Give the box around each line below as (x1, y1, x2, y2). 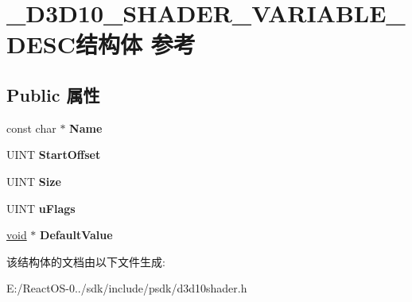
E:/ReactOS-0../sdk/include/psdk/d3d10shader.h (6, 280, 247, 296)
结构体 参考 (76, 28, 196, 60)
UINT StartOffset (6, 146, 101, 163)
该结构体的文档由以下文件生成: (6, 253, 165, 269)
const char (6, 119, 56, 136)
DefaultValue (40, 226, 113, 243)
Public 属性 (6, 82, 100, 106)
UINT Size (6, 172, 61, 189)
